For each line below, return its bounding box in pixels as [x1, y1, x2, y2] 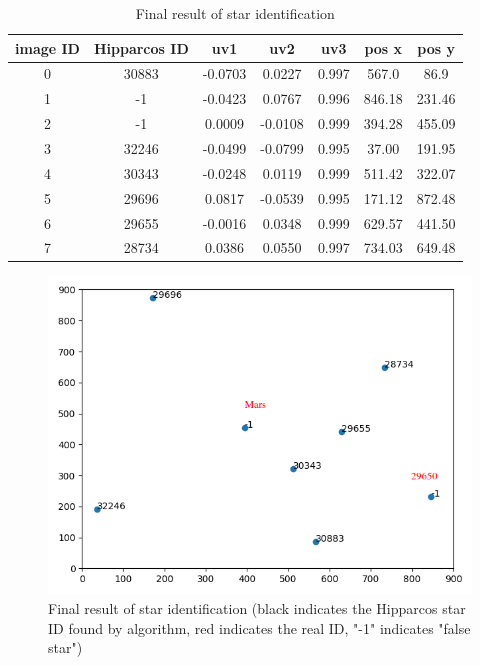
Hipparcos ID [93, 37, 189, 58]
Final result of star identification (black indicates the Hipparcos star [48, 598, 466, 619]
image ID [15, 37, 80, 58]
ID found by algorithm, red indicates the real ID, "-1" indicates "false [48, 617, 471, 638]
